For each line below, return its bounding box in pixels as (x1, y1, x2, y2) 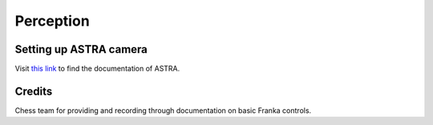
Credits (14, 84, 53, 98)
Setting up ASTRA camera (14, 42, 148, 56)
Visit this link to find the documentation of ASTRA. (14, 64, 180, 74)
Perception (14, 12, 90, 30)
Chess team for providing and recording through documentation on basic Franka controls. (14, 105, 312, 115)
